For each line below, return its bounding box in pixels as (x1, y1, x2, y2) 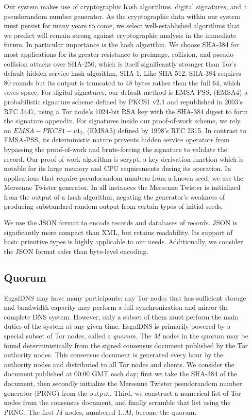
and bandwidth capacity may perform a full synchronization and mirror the (4, 302, 229, 312)
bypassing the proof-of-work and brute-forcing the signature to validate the (4, 144, 227, 154)
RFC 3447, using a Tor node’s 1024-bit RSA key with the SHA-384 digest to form (4, 106, 248, 116)
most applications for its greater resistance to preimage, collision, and (4, 49, 211, 59)
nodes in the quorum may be (162, 331, 248, 341)
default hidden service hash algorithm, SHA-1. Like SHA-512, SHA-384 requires (4, 68, 241, 78)
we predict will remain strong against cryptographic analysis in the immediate (4, 30, 236, 40)
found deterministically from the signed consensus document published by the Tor (4, 340, 248, 350)
